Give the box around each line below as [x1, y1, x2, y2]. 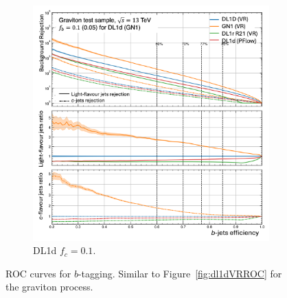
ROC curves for [5, 266, 71, 280]
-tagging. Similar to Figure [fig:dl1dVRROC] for [78, 266, 282, 280]
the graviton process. [5, 279, 93, 294]
